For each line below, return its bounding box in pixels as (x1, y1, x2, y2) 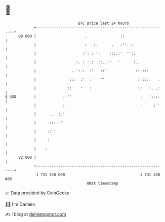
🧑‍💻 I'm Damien (5, 201, 36, 207)
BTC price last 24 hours (78, 21, 129, 26)
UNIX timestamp (86, 180, 119, 186)
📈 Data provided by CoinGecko (5, 190, 70, 196)
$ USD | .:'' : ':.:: (5, 94, 161, 99)
